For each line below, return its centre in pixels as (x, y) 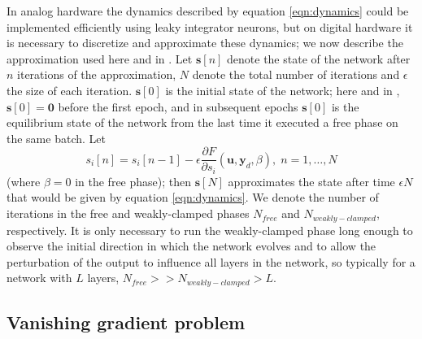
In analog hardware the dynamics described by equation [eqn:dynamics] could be (208, 11)
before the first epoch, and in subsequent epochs (178, 106)
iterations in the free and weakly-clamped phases (128, 213)
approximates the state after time (311, 181)
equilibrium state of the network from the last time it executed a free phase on (202, 122)
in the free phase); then (133, 181)
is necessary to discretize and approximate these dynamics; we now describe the (205, 43)
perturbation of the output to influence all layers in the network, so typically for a (211, 261)
